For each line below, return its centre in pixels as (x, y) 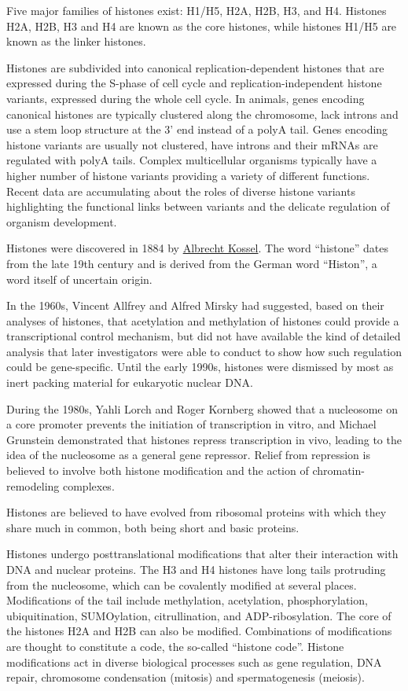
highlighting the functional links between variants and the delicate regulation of (198, 206)
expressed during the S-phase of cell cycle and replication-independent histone (194, 83)
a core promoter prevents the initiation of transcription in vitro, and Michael (191, 424)
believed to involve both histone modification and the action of (158, 470)
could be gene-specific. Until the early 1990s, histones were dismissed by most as (200, 367)
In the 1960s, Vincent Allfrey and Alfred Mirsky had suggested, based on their (195, 305)
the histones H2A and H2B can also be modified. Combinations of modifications (199, 631)
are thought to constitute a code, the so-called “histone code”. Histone (175, 646)
